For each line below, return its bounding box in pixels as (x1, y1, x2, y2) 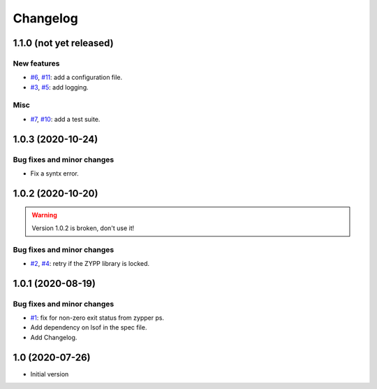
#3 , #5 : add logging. (30, 83, 89, 91)
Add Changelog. (30, 333, 77, 341)
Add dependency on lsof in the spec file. (30, 323, 147, 332)
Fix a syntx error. (30, 169, 80, 178)
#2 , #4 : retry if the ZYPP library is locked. (30, 259, 150, 267)
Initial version (30, 369, 69, 378)
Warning (31, 211, 57, 220)
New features (13, 58, 60, 68)
